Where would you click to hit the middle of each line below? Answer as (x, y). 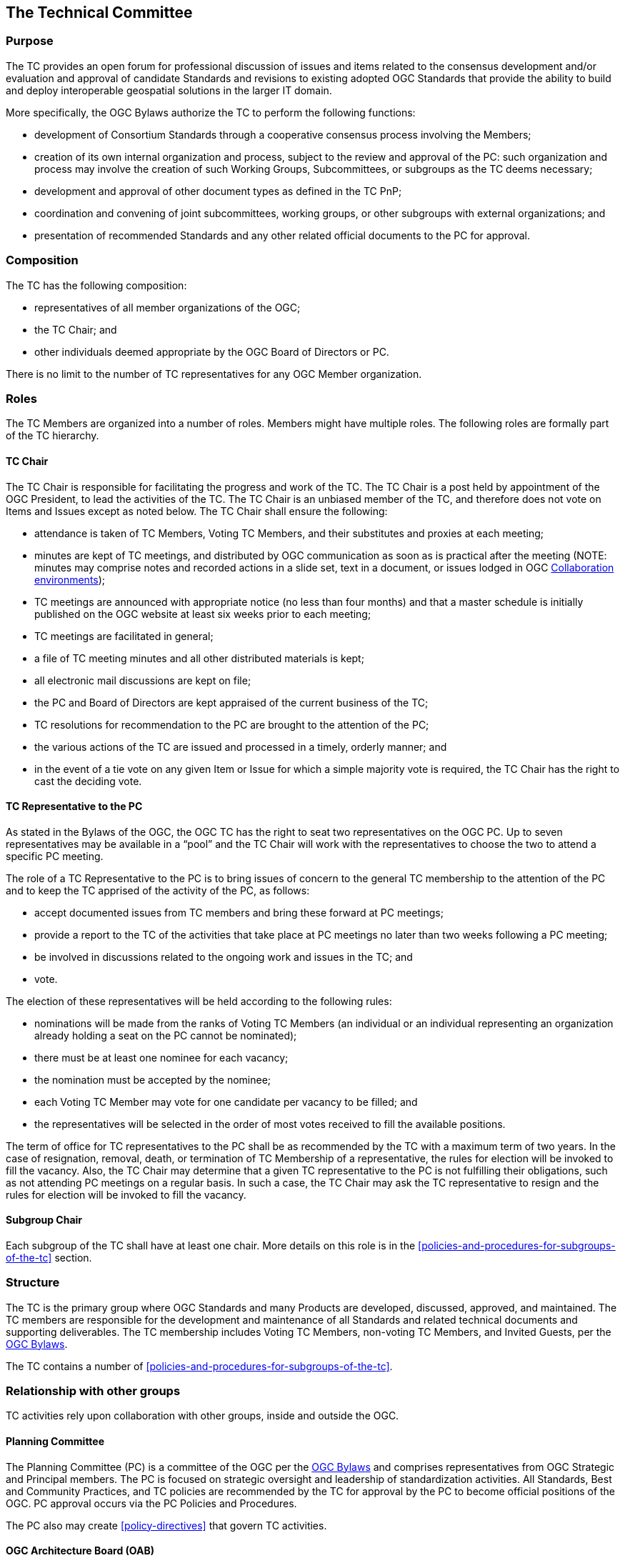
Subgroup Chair (44, 1220)
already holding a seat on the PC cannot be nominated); (166, 1035)
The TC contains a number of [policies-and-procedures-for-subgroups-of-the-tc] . (199, 1366)
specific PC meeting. (55, 856)
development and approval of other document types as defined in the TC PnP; (218, 191)
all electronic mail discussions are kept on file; (143, 680)
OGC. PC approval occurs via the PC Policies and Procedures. (151, 1503)
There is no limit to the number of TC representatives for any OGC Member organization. (214, 374)
